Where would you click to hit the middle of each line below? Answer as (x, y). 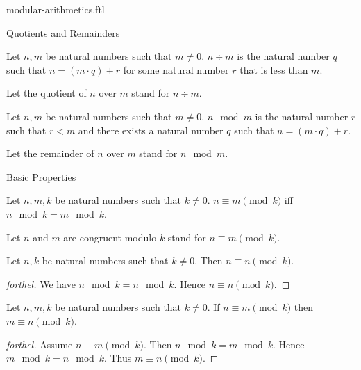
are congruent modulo (110, 237)
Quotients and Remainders (63, 32)
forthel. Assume (40, 344)
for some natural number (176, 69)
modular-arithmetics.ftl (56, 9)
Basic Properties (41, 176)
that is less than (274, 69)
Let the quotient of (47, 93)
